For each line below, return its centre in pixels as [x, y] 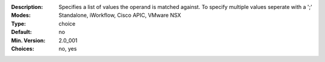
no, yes [68, 48]
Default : [22, 32]
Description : [27, 7]
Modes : [21, 15]
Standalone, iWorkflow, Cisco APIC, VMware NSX [120, 15]
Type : [19, 23]
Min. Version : [28, 40]
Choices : [23, 48]
